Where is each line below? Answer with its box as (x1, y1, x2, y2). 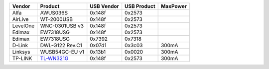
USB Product (125, 3, 155, 9)
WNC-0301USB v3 (40, 22, 84, 29)
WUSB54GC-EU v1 (40, 49, 84, 55)
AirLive (12, 16, 29, 22)
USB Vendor (90, 3, 119, 9)
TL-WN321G (40, 55, 69, 62)
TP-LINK (12, 55, 32, 62)
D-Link (12, 42, 28, 49)
